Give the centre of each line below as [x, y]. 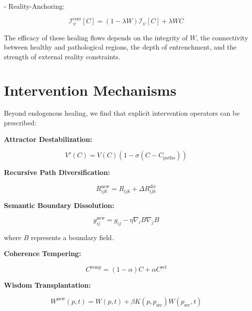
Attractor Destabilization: [48, 139]
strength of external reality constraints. [62, 56]
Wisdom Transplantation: [47, 285]
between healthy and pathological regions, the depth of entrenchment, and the [120, 47]
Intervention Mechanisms [90, 90]
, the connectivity [222, 37]
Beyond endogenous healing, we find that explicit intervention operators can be [122, 113]
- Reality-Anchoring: [34, 6]
